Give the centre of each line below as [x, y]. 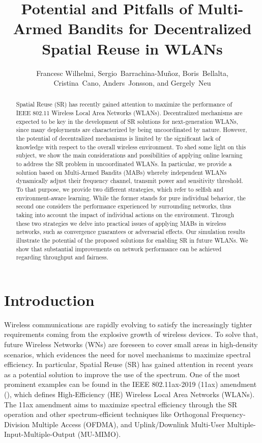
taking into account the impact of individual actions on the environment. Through [125, 215]
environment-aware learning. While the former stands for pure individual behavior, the [131, 198]
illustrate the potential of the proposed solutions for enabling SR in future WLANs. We [132, 240]
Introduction [49, 299]
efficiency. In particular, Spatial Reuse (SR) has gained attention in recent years [129, 364]
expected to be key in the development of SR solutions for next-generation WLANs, [127, 121]
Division [17, 424]
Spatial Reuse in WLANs [132, 48]
